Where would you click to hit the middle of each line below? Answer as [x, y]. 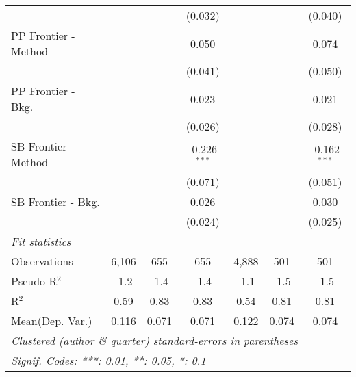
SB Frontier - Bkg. [55, 201]
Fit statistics [41, 241]
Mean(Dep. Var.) [52, 321]
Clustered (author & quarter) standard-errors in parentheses [154, 340]
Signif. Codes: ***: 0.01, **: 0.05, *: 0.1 [109, 360]
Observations [42, 261]
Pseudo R [34, 281]
